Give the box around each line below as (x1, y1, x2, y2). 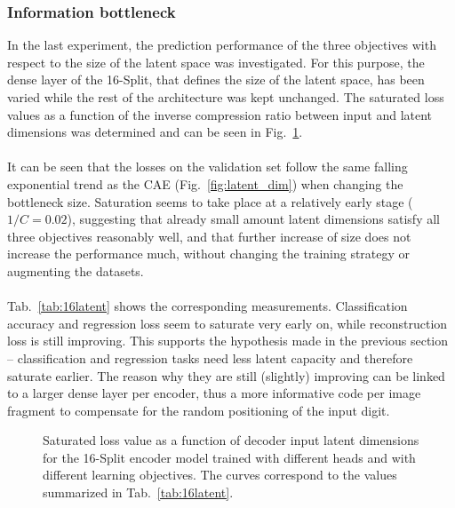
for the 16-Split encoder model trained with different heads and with (43, 448, 416, 466)
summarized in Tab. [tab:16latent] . (43, 483, 234, 502)
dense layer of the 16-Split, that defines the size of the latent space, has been (7, 70, 425, 89)
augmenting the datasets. (7, 261, 144, 280)
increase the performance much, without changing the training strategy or (7, 244, 411, 263)
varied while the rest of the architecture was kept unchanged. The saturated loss (7, 88, 444, 106)
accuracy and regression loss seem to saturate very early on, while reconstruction (7, 314, 448, 332)
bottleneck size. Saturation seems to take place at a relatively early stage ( (7, 192, 413, 210)
